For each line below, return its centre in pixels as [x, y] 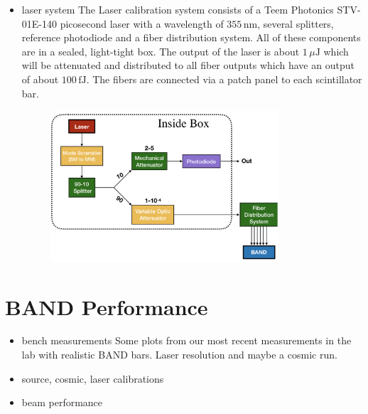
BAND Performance [107, 306]
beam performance [62, 402]
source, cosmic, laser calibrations [93, 378]
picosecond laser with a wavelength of [142, 23]
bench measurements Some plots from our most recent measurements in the [186, 340]
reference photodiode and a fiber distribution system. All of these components [191, 37]
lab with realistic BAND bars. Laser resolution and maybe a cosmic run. [179, 355]
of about [40, 79]
